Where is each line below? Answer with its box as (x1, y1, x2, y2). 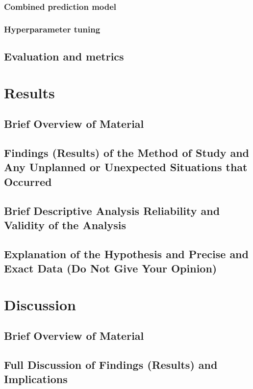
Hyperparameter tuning (4, 23, 101, 35)
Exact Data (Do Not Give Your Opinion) (4, 261, 217, 276)
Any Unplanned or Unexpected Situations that (4, 159, 248, 175)
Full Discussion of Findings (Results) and (4, 357, 218, 372)
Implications (4, 371, 68, 387)
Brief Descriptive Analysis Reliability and (4, 203, 220, 218)
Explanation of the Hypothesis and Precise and (4, 246, 249, 261)
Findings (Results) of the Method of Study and (4, 145, 250, 160)
